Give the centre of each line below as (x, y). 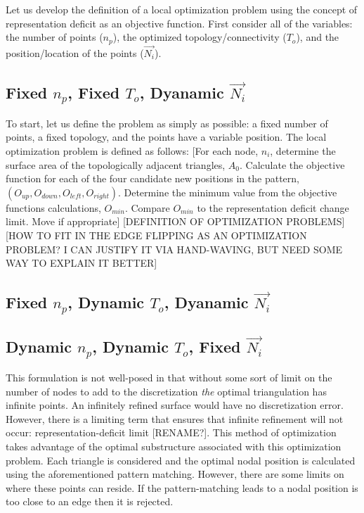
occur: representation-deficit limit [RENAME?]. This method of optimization (171, 432)
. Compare (147, 207)
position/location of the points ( (75, 52)
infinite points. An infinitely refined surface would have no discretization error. (175, 405)
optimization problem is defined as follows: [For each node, (132, 150)
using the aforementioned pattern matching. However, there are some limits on (175, 474)
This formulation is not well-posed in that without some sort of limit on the (169, 377)
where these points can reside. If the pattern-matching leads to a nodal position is (182, 487)
